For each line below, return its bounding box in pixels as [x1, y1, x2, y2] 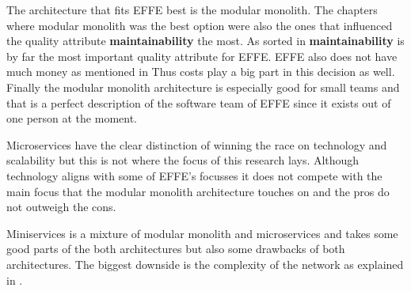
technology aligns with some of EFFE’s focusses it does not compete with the [6, 167, 382, 183]
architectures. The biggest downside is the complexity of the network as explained [6, 255, 404, 272]
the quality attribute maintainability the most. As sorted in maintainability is [6, 32, 405, 49]
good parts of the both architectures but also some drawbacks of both [6, 240, 345, 257]
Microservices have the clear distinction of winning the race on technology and [6, 136, 387, 153]
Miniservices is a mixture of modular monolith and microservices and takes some [6, 225, 398, 241]
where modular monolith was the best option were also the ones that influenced [6, 17, 393, 33]
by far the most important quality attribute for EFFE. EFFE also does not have [6, 47, 398, 64]
